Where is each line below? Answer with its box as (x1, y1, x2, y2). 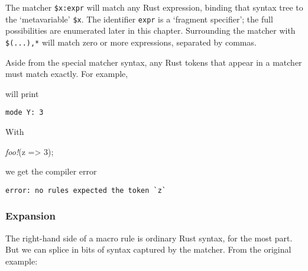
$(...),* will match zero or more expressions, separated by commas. (5, 36, 257, 48)
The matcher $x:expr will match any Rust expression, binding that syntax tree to (5, 1, 303, 13)
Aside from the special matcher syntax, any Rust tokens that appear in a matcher (5, 56, 302, 68)
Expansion (5, 208, 56, 223)
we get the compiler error (5, 165, 97, 178)
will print (5, 87, 39, 99)
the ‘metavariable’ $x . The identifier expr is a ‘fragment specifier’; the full (5, 12, 273, 25)
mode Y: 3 (5, 108, 44, 117)
